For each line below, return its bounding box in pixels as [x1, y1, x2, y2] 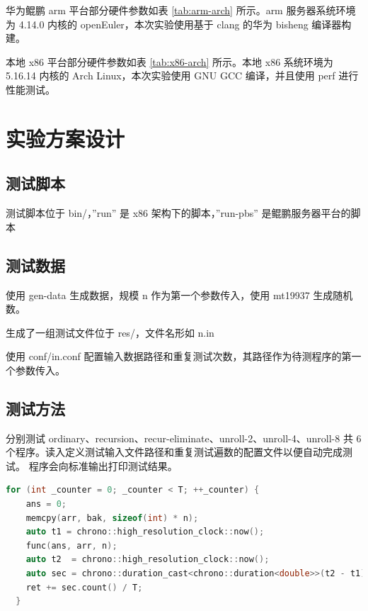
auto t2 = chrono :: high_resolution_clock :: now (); [25, 554, 270, 565]
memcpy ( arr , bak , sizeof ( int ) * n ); [25, 512, 199, 523]
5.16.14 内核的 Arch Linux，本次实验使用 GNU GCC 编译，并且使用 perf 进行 [6, 68, 359, 83]
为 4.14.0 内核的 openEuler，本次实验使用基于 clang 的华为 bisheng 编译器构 [6, 16, 352, 31]
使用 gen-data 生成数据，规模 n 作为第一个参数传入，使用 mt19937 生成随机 [6, 287, 353, 302]
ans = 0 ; [25, 499, 67, 510]
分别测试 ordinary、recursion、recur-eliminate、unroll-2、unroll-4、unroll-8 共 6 [6, 430, 362, 445]
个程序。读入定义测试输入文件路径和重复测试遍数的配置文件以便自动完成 [6, 444, 343, 459]
